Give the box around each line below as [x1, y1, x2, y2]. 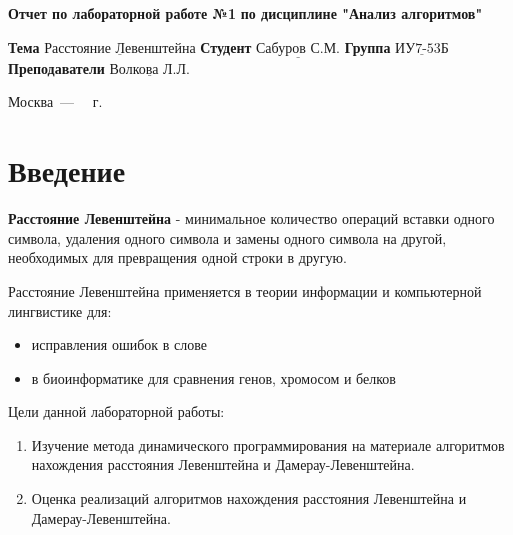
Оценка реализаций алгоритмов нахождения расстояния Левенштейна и [31, 488, 467, 509]
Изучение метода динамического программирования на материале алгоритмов [31, 434, 505, 455]
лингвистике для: [8, 300, 112, 321]
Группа [344, 36, 391, 57]
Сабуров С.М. [256, 41, 340, 56]
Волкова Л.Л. [109, 62, 190, 77]
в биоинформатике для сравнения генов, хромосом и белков [31, 367, 396, 388]
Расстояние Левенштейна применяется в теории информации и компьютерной [8, 280, 482, 301]
